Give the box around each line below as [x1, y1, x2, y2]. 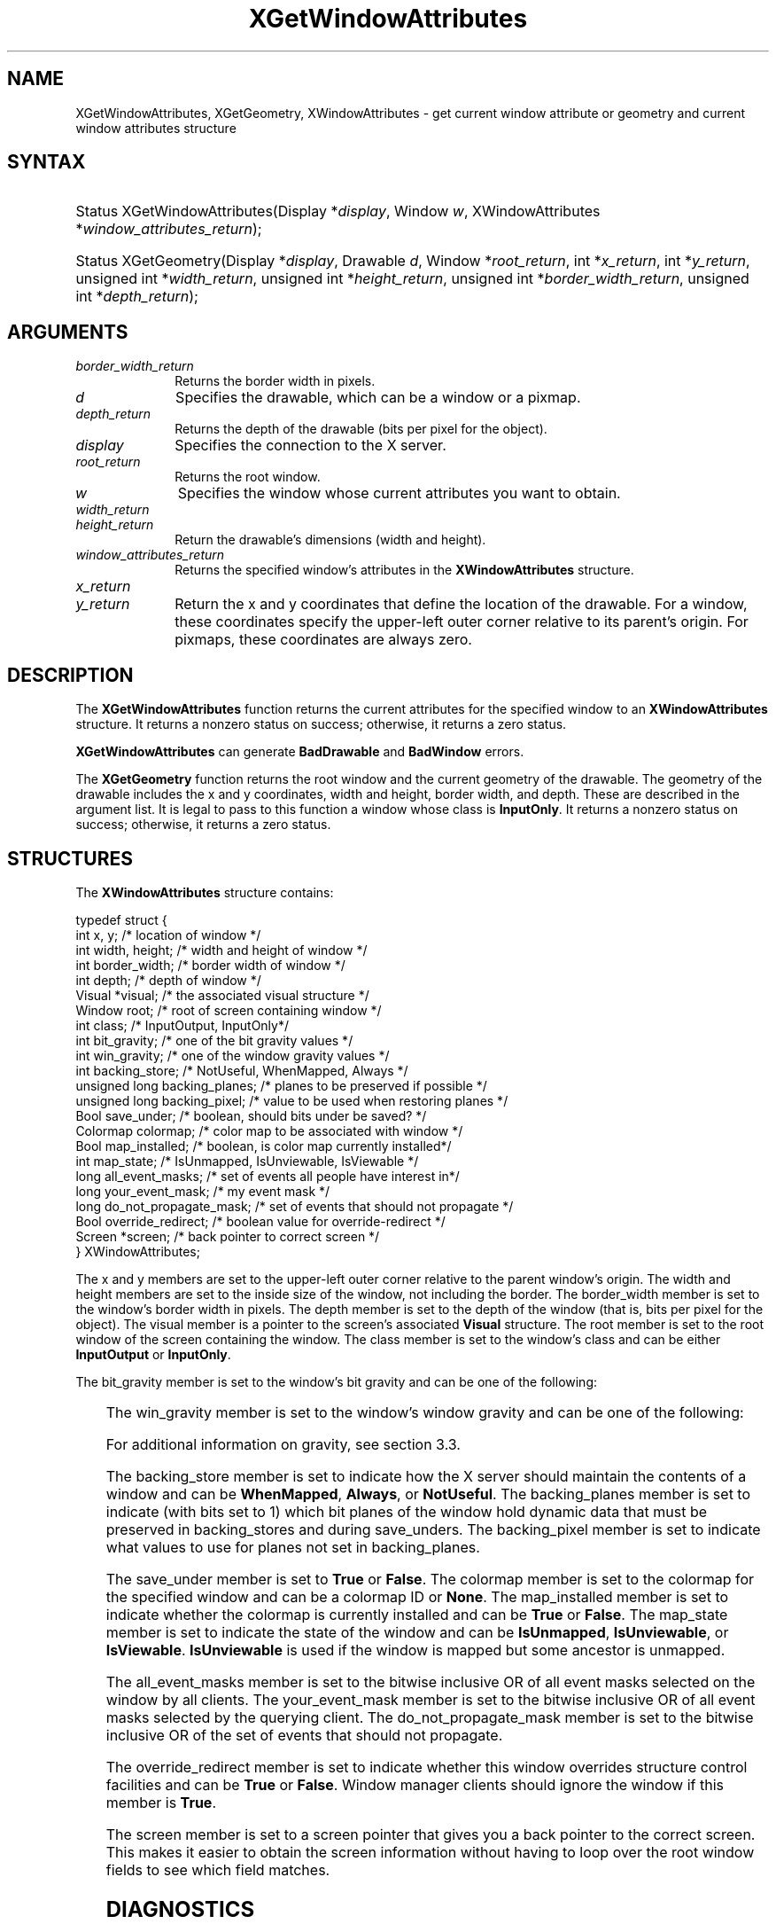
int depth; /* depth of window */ [75, 972, 261, 988]
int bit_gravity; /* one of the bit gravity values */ [75, 1032, 353, 1048]
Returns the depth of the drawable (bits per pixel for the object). [175, 421, 547, 437]
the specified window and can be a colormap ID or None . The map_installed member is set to [105, 1587, 729, 1606]
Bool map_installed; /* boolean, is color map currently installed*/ [75, 1138, 452, 1154]
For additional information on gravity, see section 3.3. [105, 1435, 461, 1453]
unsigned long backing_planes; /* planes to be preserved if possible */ [75, 1077, 487, 1093]
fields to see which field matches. [105, 1860, 330, 1879]
